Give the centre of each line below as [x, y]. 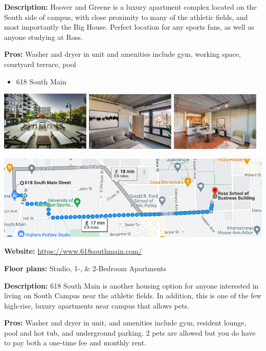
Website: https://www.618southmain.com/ [73, 251]
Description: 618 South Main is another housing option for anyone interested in [131, 285]
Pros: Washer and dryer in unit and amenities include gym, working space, [123, 54]
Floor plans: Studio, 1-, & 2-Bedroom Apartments [85, 268]
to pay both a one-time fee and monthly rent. [75, 343]
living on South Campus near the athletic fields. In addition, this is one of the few [133, 295]
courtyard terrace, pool [40, 64]
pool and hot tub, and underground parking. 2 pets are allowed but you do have [130, 332]
